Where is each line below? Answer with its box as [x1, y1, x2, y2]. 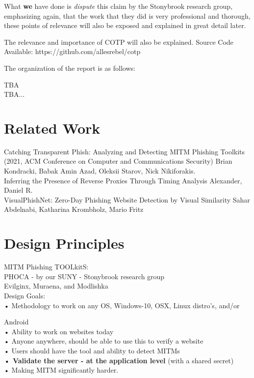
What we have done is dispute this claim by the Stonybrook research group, [4, 1, 232, 11]
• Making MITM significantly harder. [4, 365, 119, 375]
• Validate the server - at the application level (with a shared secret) [4, 355, 234, 365]
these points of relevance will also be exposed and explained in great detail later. [4, 20, 246, 30]
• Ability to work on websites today [4, 326, 114, 336]
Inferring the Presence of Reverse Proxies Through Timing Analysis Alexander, [4, 175, 242, 185]
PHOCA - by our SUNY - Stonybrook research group [4, 271, 165, 281]
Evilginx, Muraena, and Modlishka [4, 281, 108, 291]
